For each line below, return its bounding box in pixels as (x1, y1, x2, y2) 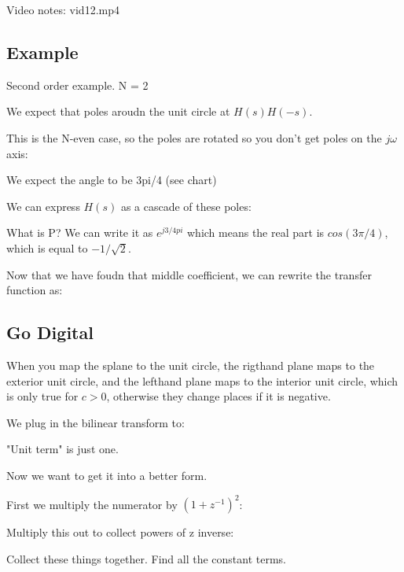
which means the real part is (186, 224, 325, 241)
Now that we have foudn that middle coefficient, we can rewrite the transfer (6, 266, 372, 282)
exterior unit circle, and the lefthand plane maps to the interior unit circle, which (6, 372, 398, 389)
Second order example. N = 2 (6, 76, 149, 93)
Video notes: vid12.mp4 (6, 2, 119, 17)
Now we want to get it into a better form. (6, 467, 208, 483)
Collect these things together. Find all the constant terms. (6, 550, 287, 566)
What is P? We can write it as (6, 224, 153, 241)
